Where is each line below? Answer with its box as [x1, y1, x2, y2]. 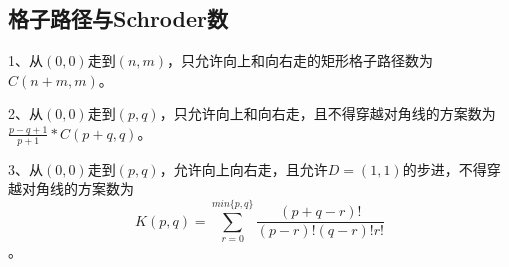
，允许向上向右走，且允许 [159, 158, 328, 179]
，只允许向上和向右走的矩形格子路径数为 [167, 50, 434, 71]
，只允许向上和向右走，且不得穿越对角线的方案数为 [159, 103, 496, 124]
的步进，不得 [402, 158, 487, 179]
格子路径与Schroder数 [8, 3, 229, 34]
